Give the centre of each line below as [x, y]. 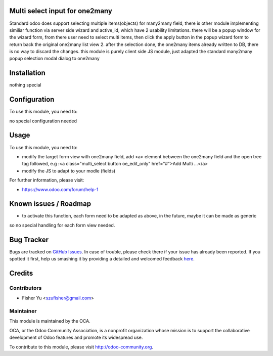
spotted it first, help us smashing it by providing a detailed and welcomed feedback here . [102, 259]
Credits [21, 273]
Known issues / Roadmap [50, 204]
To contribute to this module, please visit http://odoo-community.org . [81, 347]
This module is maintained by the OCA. [50, 321]
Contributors [26, 288]
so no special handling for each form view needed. [62, 225]
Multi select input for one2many [61, 11]
